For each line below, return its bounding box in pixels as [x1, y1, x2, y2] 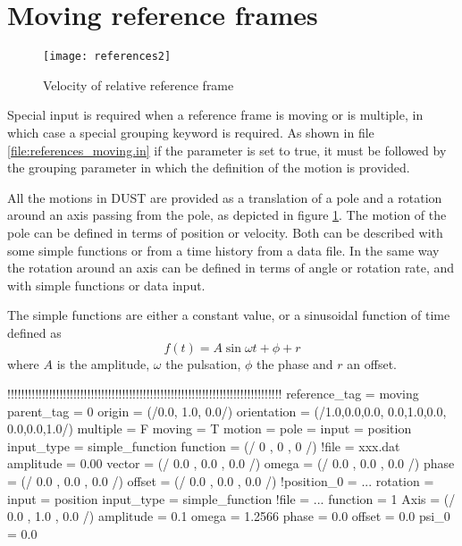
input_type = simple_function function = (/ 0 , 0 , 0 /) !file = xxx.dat [7, 436, 400, 455]
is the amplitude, [56, 354, 150, 373]
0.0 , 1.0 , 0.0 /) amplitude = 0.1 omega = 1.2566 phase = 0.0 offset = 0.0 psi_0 [7, 507, 450, 525]
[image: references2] [43, 50, 172, 63]
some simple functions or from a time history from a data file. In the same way [7, 240, 440, 259]
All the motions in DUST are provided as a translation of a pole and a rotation [7, 188, 442, 206]
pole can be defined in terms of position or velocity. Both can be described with [7, 223, 443, 241]
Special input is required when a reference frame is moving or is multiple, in [7, 105, 424, 124]
